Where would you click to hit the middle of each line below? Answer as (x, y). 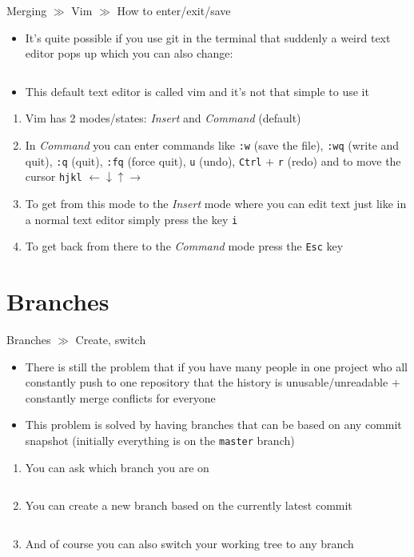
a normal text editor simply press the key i (131, 219)
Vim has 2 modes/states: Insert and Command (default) (163, 118)
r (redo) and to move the (339, 160)
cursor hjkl (54, 176)
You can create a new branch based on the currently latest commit (189, 505)
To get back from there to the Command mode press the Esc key (184, 246)
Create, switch (111, 339)
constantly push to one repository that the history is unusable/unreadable (207, 382)
